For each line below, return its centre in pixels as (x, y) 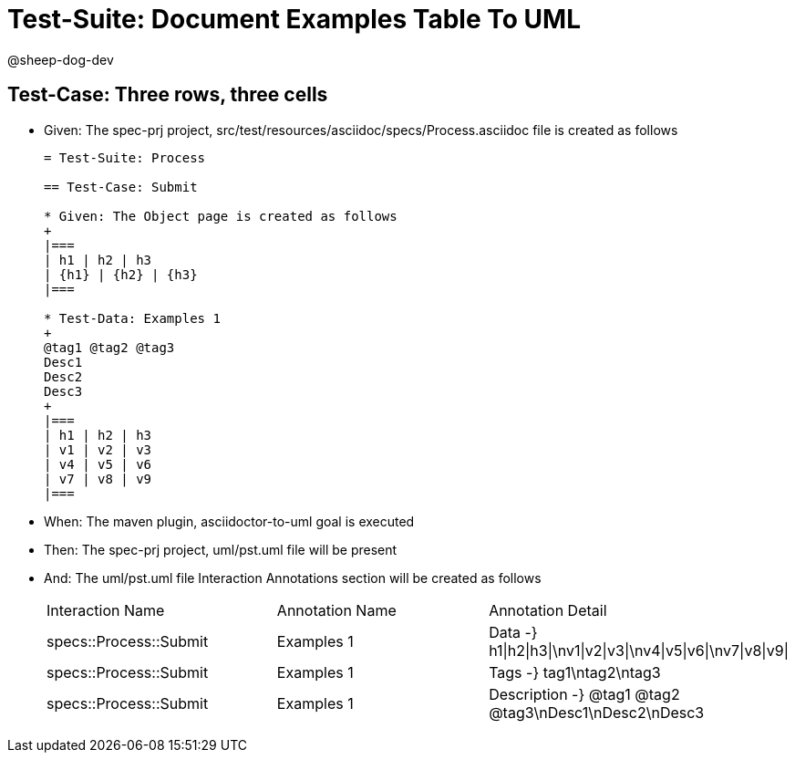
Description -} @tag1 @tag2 (584, 694)
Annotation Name (336, 610)
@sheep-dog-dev (61, 59)
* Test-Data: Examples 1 (132, 318)
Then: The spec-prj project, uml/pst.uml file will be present (221, 549)
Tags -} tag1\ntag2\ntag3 (575, 672)
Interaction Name (106, 610)
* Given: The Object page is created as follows (221, 216)
